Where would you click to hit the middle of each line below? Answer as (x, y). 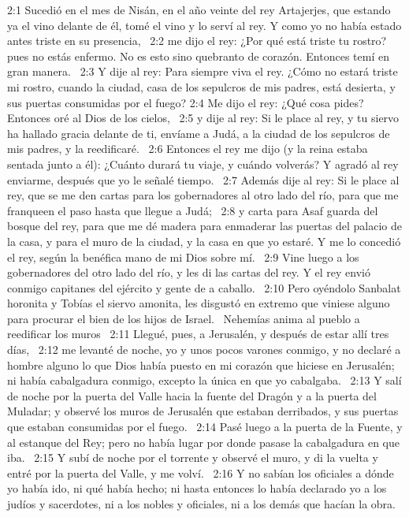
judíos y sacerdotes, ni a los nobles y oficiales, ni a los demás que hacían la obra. (201, 504)
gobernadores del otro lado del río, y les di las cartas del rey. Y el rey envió (189, 272)
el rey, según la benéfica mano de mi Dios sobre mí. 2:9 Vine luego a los (183, 257)
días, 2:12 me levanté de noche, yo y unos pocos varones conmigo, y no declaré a (204, 350)
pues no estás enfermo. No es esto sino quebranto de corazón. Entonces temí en (198, 56)
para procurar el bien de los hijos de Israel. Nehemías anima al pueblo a (184, 318)
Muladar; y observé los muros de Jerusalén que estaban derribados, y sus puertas (203, 411)
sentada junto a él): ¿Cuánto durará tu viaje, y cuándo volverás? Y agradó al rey (203, 164)
